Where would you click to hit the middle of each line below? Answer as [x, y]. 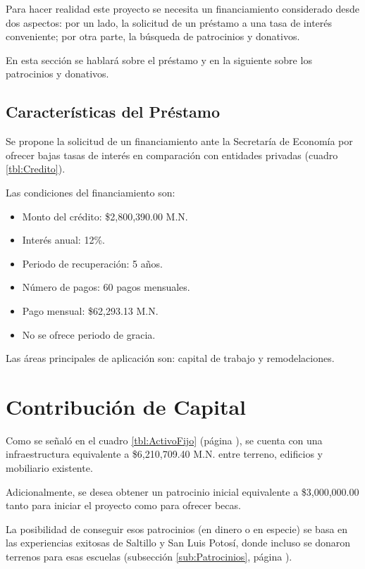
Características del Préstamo [113, 112]
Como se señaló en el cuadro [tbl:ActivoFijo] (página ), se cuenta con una [164, 440]
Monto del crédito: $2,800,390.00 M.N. [105, 216]
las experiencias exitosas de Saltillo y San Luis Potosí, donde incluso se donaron [178, 543]
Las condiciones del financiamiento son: [91, 192]
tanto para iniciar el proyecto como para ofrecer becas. [123, 505]
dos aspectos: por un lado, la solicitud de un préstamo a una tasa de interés [169, 22]
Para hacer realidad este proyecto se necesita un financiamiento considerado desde [183, 8]
